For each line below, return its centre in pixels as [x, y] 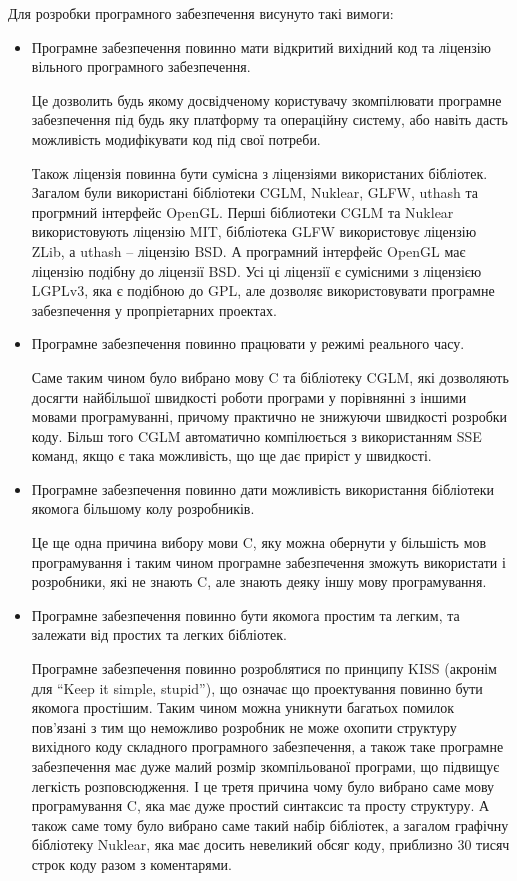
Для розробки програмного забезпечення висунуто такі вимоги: [201, 13]
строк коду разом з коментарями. [131, 863]
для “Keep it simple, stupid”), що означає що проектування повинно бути [257, 687]
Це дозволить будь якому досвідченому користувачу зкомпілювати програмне [266, 99]
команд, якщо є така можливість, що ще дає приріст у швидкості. [231, 455]
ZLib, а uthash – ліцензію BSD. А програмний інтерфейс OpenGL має [248, 250]
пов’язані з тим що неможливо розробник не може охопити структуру [244, 726]
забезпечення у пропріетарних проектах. [154, 309]
